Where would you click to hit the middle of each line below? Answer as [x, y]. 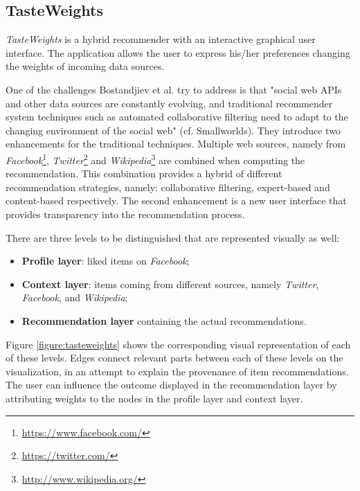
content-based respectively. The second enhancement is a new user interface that [176, 200]
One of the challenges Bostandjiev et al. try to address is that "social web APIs [174, 89]
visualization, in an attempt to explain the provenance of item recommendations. [177, 371]
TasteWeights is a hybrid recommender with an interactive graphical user [161, 39]
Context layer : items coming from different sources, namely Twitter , [170, 284]
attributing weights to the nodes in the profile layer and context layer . [154, 398]
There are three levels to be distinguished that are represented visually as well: [173, 237]
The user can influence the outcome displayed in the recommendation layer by [171, 385]
